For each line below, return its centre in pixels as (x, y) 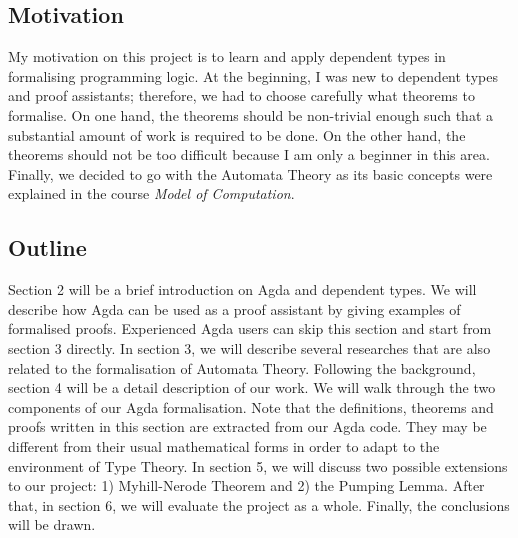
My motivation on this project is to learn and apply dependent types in (227, 56)
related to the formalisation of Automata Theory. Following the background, (242, 367)
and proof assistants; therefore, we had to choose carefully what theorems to (241, 95)
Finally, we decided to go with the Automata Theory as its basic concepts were (250, 173)
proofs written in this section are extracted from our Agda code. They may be (247, 426)
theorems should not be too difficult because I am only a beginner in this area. (249, 154)
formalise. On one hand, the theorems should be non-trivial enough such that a (251, 114)
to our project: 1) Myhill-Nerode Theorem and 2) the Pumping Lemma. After (246, 485)
